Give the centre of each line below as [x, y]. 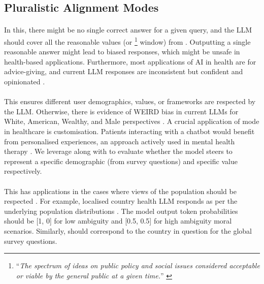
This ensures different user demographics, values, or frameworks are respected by [130, 101]
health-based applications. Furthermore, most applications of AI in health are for [130, 61]
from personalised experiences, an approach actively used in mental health [120, 141]
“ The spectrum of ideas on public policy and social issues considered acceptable [138, 265]
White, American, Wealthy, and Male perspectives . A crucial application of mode [132, 121]
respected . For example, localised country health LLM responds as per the [121, 201]
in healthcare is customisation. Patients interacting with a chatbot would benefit [129, 131]
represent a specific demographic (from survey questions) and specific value [121, 161]
